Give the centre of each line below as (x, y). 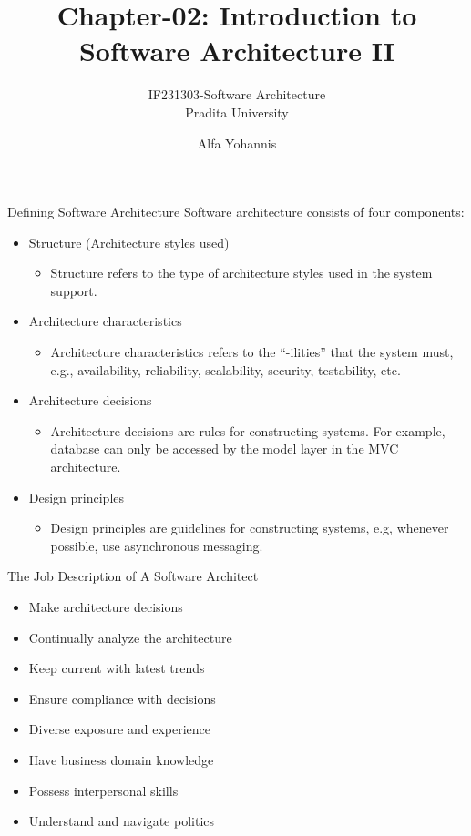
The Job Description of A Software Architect (133, 576)
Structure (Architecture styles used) (129, 242)
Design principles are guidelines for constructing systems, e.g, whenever (250, 528)
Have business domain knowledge (121, 759)
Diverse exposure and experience (119, 729)
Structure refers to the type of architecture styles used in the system (241, 273)
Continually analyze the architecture (130, 637)
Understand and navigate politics (122, 821)
